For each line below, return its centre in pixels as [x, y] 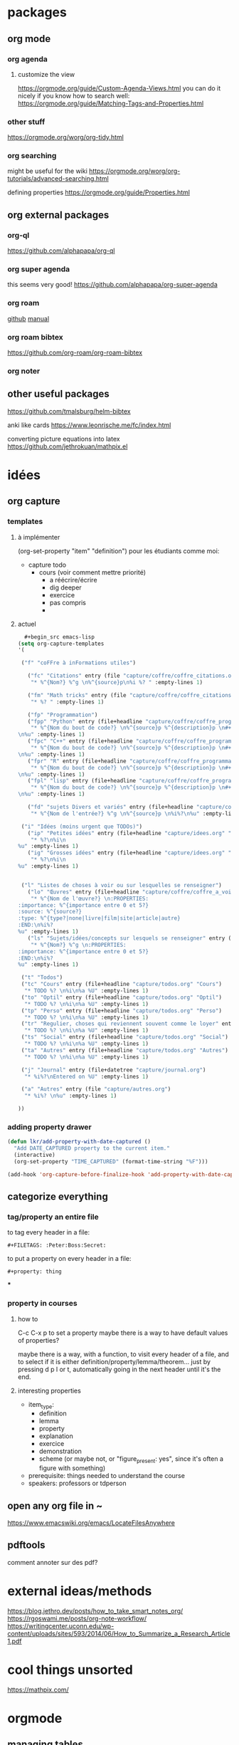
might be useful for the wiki [47, 171]
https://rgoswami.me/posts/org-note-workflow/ [77, 1618]
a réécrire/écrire [73, 580]
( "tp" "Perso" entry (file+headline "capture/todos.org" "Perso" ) [122, 1011]
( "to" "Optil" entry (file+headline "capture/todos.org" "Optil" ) [122, 997]
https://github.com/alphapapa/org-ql [61, 251]
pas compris [68, 602]
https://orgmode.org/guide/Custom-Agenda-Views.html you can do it [119, 88]
